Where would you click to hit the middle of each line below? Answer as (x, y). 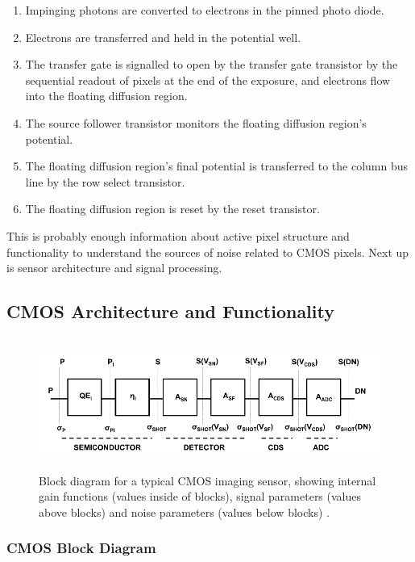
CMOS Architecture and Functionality (170, 311)
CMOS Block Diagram (81, 548)
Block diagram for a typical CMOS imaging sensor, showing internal (207, 480)
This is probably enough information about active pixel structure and (178, 235)
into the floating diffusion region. (106, 96)
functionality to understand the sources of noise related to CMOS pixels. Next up (208, 252)
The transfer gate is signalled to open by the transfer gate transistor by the (212, 64)
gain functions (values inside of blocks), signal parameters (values (200, 496)
